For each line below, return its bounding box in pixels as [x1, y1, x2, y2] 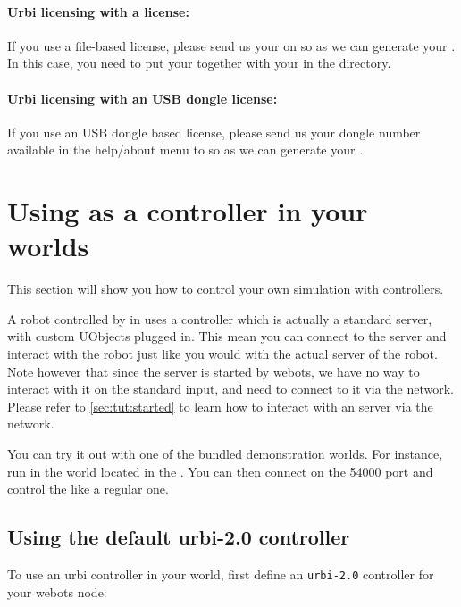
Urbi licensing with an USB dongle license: [7, 88, 278, 107]
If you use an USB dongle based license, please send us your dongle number [7, 122, 421, 141]
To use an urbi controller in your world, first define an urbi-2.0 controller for [7, 565, 434, 584]
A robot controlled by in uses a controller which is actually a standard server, [7, 309, 432, 328]
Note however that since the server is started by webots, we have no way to [7, 362, 420, 380]
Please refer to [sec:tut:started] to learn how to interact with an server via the [7, 396, 433, 415]
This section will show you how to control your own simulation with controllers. [7, 279, 444, 298]
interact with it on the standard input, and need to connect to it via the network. [7, 379, 454, 398]
